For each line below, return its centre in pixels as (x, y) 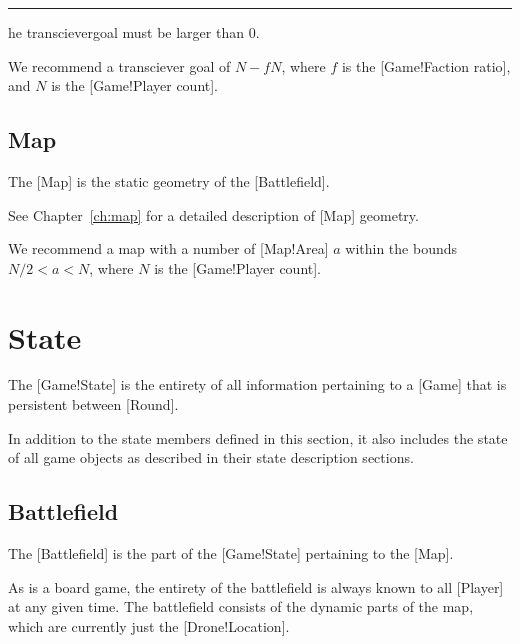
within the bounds (401, 248)
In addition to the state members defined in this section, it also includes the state (258, 437)
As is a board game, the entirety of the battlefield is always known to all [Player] (256, 586)
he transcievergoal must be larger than (126, 32)
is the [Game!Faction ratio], (426, 65)
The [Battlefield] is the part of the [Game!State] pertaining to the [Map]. (231, 553)
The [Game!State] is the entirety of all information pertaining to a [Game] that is (257, 384)
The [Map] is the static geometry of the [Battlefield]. (169, 180)
